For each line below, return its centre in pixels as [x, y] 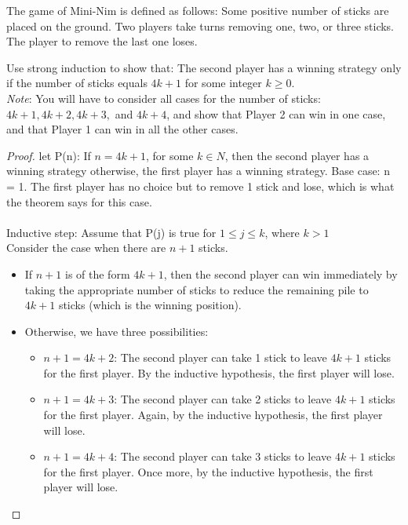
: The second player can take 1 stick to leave [220, 357]
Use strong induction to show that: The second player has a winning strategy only [204, 67]
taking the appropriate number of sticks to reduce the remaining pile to [197, 289]
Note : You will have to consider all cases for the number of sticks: [164, 98]
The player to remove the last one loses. [102, 41]
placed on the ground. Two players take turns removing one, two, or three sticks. [200, 26]
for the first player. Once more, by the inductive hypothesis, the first [208, 471]
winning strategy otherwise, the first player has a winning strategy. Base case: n [198, 171]
